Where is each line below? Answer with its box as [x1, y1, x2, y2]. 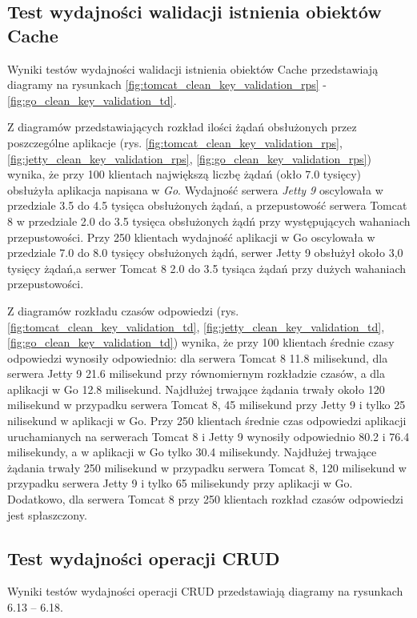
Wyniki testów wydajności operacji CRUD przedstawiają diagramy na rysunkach [7, 583, 403, 600]
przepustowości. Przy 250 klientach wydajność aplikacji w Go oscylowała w [7, 228, 375, 245]
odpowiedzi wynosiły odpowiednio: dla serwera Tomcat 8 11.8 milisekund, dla [7, 349, 388, 366]
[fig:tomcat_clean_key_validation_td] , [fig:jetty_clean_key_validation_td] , [7, 318, 385, 335]
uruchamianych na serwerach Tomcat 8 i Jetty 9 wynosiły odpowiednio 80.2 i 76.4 [7, 427, 410, 444]
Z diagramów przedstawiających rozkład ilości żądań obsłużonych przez [7, 118, 357, 135]
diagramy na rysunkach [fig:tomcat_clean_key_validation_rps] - [7, 76, 327, 93]
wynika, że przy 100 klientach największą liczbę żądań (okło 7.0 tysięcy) [7, 166, 361, 183]
